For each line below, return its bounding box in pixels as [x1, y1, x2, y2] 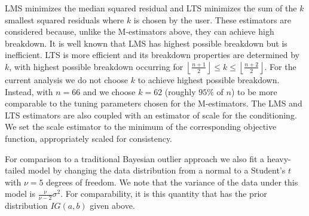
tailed [5, 164, 26, 177]
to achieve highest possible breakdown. [137, 73, 280, 86]
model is [5, 187, 36, 200]
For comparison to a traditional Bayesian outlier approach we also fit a [5, 152, 265, 165]
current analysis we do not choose [5, 73, 129, 86]
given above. [90, 199, 135, 212]
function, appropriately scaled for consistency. [5, 132, 172, 144]
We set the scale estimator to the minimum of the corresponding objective [5, 120, 277, 133]
